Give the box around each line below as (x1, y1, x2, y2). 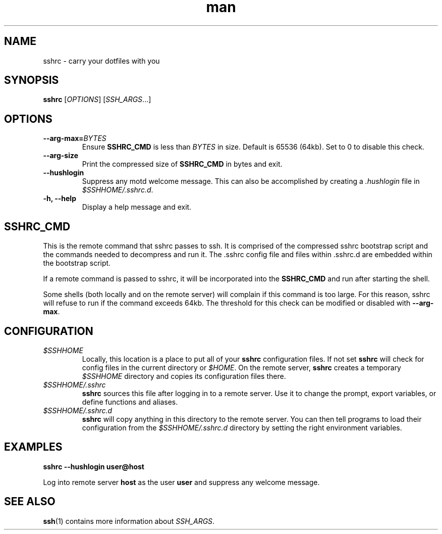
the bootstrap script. (43, 259, 111, 268)
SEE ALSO (4, 495, 56, 508)
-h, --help (43, 194, 76, 203)
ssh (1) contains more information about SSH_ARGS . (43, 516, 215, 525)
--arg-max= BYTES (43, 134, 106, 143)
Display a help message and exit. (82, 203, 192, 212)
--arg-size (43, 151, 79, 160)
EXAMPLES (4, 441, 63, 454)
